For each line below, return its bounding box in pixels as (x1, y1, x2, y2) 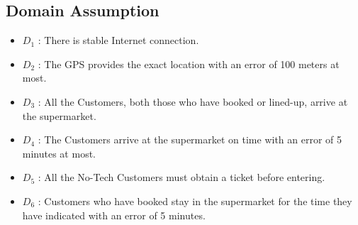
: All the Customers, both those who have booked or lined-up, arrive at (38, 94, 348, 109)
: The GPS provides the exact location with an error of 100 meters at (38, 56, 340, 71)
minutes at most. (22, 146, 96, 160)
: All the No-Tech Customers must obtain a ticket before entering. (38, 170, 325, 185)
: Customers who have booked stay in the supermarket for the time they (38, 193, 352, 208)
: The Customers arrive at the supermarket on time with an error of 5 (38, 132, 342, 147)
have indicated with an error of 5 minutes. (22, 207, 206, 222)
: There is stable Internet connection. (38, 33, 199, 48)
